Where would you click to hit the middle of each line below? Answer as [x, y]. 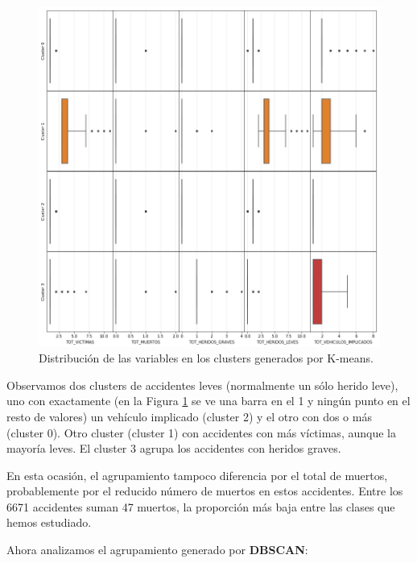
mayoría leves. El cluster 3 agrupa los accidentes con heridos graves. [174, 448]
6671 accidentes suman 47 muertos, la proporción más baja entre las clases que [201, 506]
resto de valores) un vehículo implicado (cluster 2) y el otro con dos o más [189, 416]
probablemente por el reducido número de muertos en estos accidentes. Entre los [205, 491]
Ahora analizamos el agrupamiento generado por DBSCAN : [157, 550]
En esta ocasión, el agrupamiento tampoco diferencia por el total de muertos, [197, 475]
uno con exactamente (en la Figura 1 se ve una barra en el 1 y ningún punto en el [208, 401]
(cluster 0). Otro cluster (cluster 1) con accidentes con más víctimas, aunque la [201, 432]
